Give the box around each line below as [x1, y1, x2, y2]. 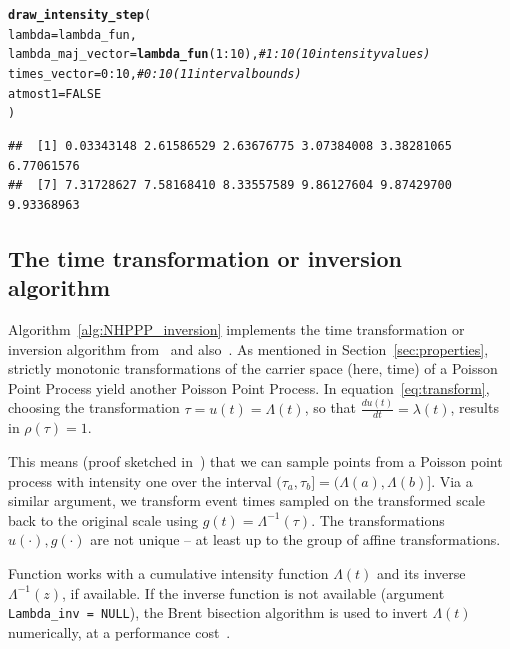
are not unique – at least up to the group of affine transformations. [90, 529, 501, 550]
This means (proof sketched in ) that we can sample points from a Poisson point [8, 451, 503, 472]
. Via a [431, 470, 473, 491]
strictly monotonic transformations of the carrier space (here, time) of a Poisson [8, 358, 498, 379]
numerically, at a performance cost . [8, 621, 231, 642]
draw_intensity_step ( [8, 8, 152, 22]
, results [450, 397, 499, 418]
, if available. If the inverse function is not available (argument [62, 582, 445, 603]
